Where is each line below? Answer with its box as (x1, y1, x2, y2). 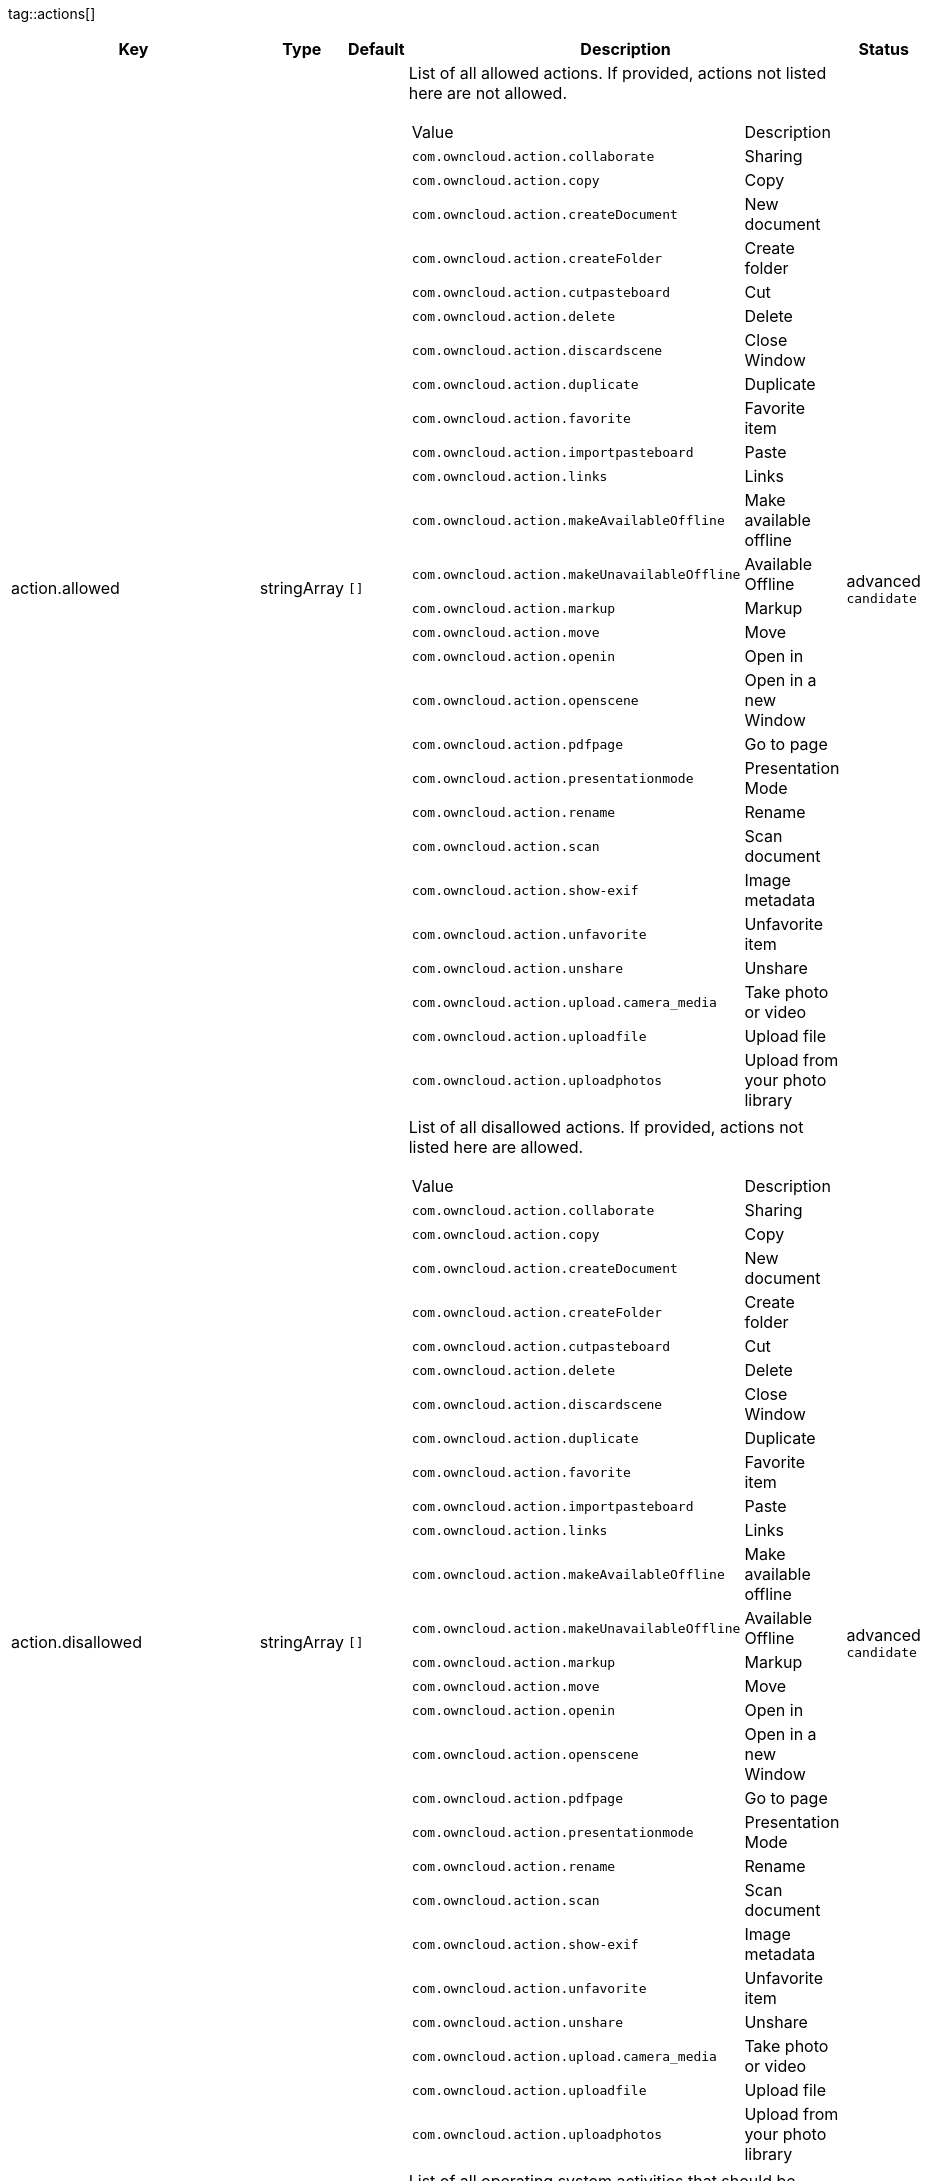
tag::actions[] (8, 5, 96, 22)
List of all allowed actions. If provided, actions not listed (408, 63, 827, 83)
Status (858, 39, 909, 59)
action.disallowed (11, 1632, 142, 1652)
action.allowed (11, 578, 120, 598)
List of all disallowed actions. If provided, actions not (408, 1117, 804, 1137)
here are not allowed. (408, 83, 568, 103)
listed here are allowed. (408, 1137, 584, 1157)
